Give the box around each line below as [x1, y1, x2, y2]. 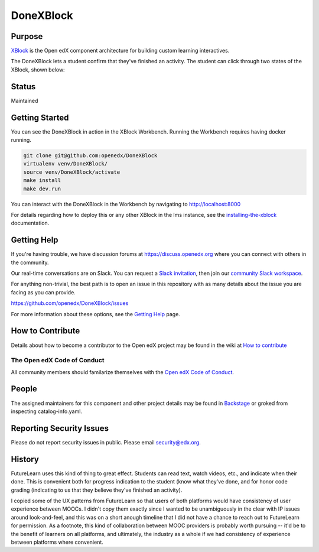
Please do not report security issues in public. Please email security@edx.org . [11, 439, 201, 446]
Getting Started [11, 112, 69, 122]
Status [11, 82, 36, 92]
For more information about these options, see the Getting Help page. [11, 310, 180, 317]
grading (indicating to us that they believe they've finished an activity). [11, 486, 183, 493]
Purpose [11, 31, 43, 41]
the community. [11, 259, 49, 266]
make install [23, 177, 61, 184]
